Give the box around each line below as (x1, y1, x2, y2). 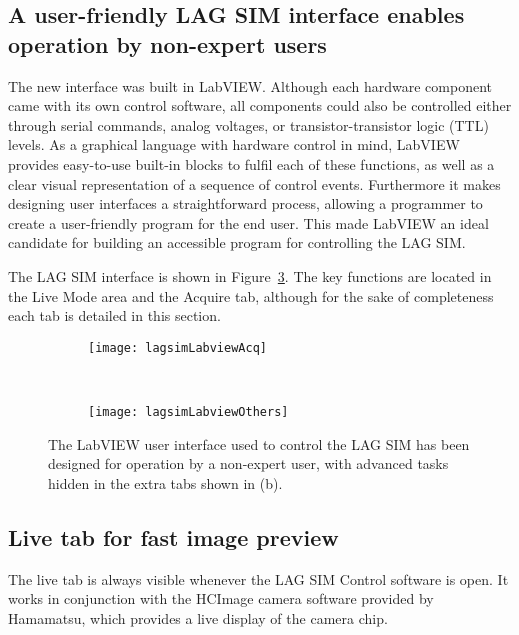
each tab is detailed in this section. (8, 305, 221, 326)
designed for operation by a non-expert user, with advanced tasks (48, 453, 449, 474)
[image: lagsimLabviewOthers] (88, 404, 289, 419)
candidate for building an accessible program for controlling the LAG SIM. (8, 232, 466, 253)
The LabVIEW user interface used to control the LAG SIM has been (48, 433, 470, 454)
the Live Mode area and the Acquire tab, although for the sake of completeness (8, 285, 494, 306)
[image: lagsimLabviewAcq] (88, 340, 267, 355)
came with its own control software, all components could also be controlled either (8, 95, 512, 116)
